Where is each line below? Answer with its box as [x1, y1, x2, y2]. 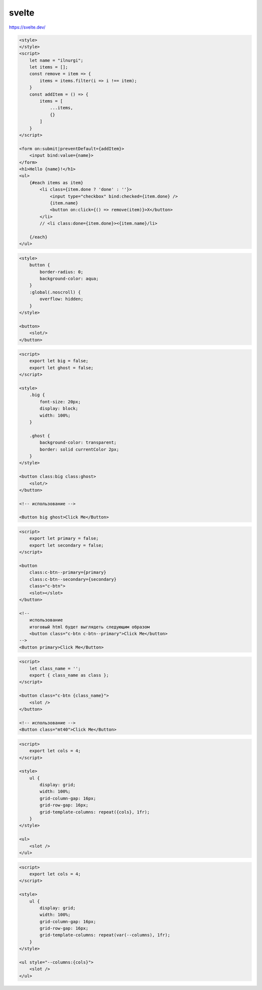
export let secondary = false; [29, 542, 104, 548]
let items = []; [29, 65, 68, 70]
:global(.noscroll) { [29, 289, 81, 295]
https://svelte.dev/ [9, 24, 46, 30]
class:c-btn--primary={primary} [29, 570, 107, 575]
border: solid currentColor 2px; [39, 447, 119, 452]
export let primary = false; [29, 536, 99, 541]
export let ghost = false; [29, 365, 94, 370]
